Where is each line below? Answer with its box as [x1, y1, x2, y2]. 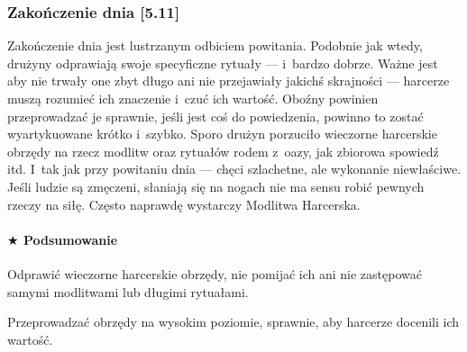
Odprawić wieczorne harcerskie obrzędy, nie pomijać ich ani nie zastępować [7, 264, 422, 283]
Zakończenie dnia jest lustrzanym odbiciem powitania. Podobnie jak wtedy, [7, 36, 423, 55]
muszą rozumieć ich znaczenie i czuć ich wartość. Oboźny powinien [7, 89, 379, 107]
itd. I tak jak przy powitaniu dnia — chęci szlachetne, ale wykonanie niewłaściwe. [7, 159, 462, 178]
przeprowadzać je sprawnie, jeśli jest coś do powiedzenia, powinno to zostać [7, 106, 424, 125]
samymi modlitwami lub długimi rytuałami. [7, 282, 249, 301]
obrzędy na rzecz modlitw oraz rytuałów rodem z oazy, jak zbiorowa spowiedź [7, 141, 439, 160]
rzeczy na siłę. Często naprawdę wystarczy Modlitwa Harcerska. [7, 194, 361, 213]
